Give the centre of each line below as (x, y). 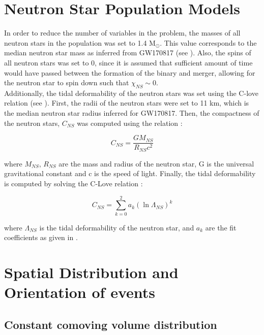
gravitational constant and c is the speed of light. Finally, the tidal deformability (130, 173)
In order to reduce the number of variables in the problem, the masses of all (122, 33)
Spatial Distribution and (91, 272)
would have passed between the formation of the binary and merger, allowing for (130, 72)
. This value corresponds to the (208, 42)
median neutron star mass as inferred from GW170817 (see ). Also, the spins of (128, 53)
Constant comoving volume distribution (111, 324)
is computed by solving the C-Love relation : (74, 183)
